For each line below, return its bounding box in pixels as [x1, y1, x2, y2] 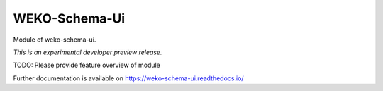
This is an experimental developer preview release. [13, 48, 162, 56]
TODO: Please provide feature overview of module [13, 61, 161, 70]
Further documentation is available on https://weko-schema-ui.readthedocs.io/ [13, 74, 244, 83]
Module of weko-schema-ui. [13, 35, 96, 44]
